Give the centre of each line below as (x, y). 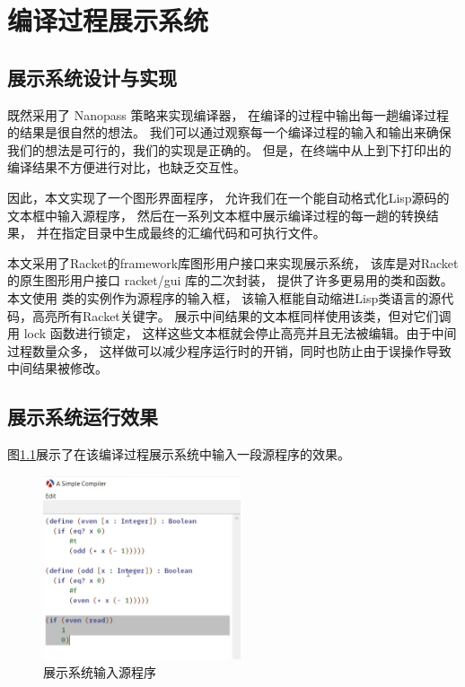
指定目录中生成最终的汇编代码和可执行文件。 (193, 233)
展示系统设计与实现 (92, 77)
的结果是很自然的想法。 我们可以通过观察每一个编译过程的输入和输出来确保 (229, 132)
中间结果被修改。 (57, 368)
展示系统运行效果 (83, 417)
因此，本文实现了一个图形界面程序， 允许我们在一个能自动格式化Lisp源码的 (228, 197)
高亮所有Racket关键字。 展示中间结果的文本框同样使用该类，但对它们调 (241, 315)
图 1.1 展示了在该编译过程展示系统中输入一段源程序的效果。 (179, 454)
